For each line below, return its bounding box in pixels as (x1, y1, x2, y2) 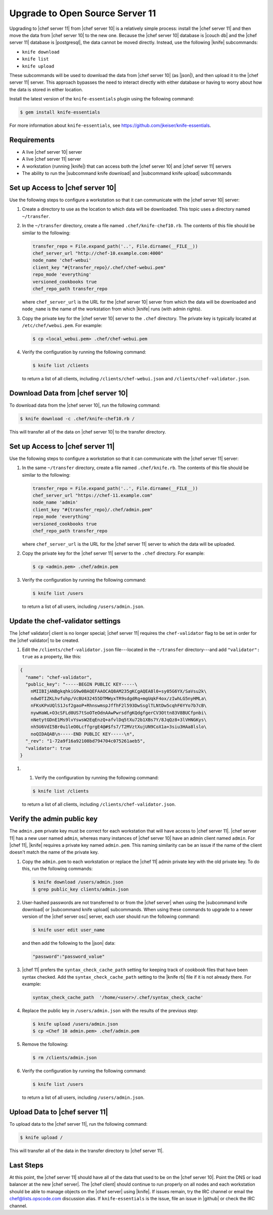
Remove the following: (22, 1041, 68, 1047)
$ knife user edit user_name (32, 927, 105, 933)
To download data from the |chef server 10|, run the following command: (9, 402, 161, 408)
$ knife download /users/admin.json (32, 879, 124, 885)
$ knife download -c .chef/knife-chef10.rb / (20, 416, 135, 421)
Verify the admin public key (9, 814, 98, 824)
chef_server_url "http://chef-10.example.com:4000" (32, 250, 164, 256)
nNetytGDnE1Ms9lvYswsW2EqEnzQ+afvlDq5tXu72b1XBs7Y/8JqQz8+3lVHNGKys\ (30, 717, 207, 723)
